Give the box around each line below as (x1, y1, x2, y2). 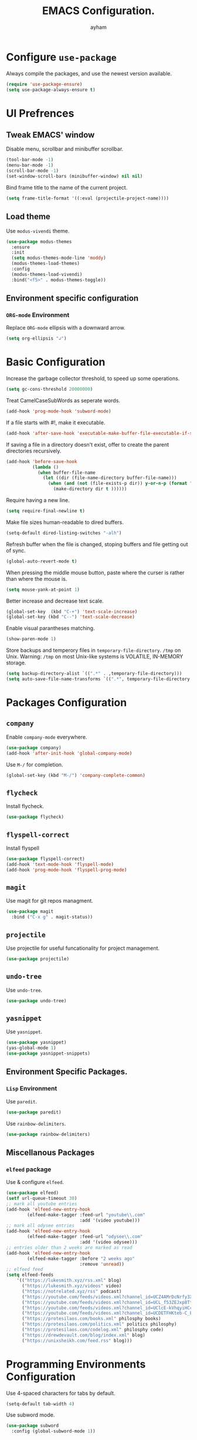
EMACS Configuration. (42, 4, 155, 18)
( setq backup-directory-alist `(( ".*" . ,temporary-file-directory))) (6, 671, 182, 677)
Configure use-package (6, 50, 117, 64)
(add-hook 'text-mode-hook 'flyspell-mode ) (6, 861, 114, 867)
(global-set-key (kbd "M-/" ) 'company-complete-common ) (6, 772, 145, 778)
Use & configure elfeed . (6, 1179, 64, 1186)
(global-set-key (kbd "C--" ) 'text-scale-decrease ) (6, 614, 135, 620)
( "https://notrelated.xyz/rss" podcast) (21, 1288, 122, 1294)
